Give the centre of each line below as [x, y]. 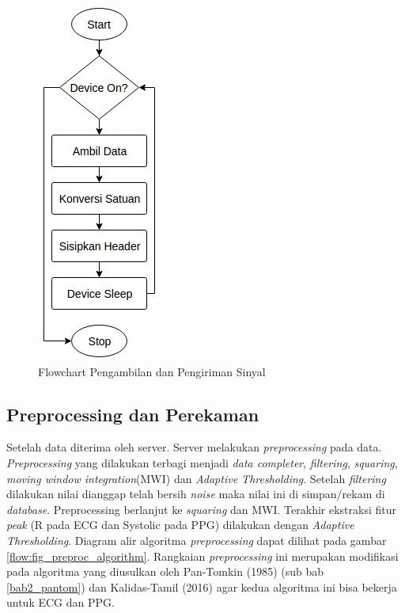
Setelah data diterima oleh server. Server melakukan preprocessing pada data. [194, 447]
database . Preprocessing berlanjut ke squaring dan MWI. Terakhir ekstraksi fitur [202, 509]
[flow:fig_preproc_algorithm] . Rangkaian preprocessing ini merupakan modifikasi [202, 556]
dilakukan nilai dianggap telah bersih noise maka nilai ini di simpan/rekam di [196, 494]
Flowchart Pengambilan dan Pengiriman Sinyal [152, 371]
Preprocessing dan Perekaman [133, 414]
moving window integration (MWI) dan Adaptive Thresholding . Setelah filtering [196, 478]
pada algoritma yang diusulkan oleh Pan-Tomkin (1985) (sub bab [165, 571]
